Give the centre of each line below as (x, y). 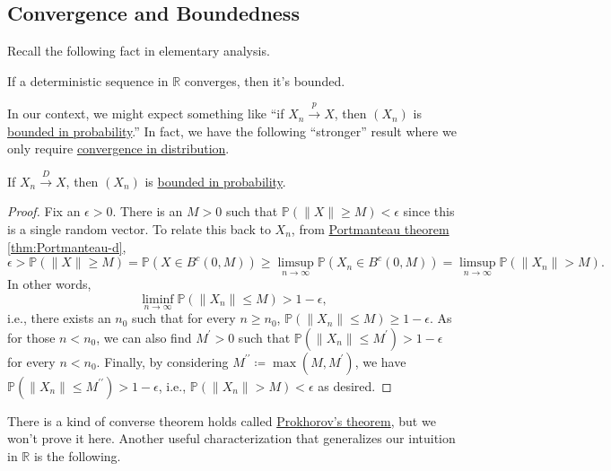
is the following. (77, 455)
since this (429, 211)
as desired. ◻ (355, 385)
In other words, (49, 284)
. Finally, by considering (162, 361)
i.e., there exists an (59, 318)
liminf (158, 299)
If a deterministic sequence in (88, 80)
